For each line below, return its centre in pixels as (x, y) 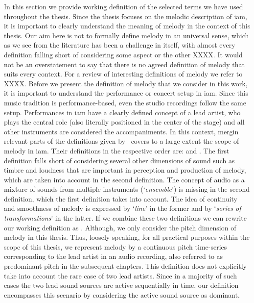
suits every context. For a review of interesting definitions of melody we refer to (123, 74)
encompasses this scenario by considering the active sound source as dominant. (122, 294)
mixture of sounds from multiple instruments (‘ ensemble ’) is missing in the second (127, 189)
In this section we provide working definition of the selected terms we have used (124, 6)
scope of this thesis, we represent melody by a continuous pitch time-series (115, 246)
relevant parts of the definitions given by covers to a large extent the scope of (122, 141)
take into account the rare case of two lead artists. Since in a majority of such (121, 275)
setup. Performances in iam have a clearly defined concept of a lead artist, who (122, 112)
